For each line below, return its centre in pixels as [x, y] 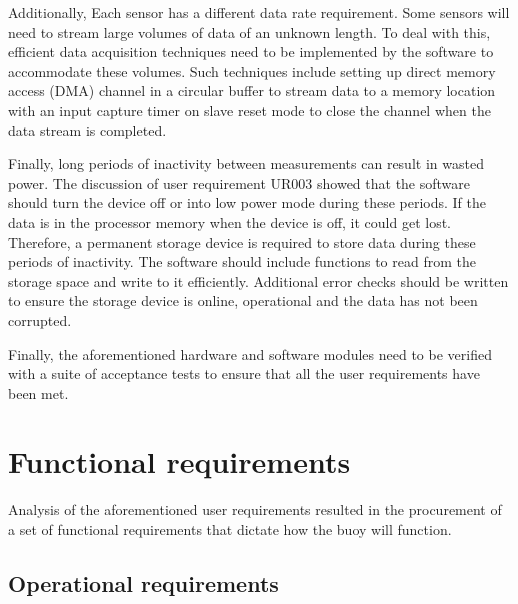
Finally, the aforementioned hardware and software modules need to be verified [250, 353]
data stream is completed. [87, 129]
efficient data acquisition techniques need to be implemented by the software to [251, 51]
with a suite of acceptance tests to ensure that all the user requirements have [244, 373]
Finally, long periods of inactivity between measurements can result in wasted [246, 163]
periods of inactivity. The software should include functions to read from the [242, 261]
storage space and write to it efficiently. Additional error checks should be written [258, 280]
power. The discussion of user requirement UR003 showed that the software [239, 182]
